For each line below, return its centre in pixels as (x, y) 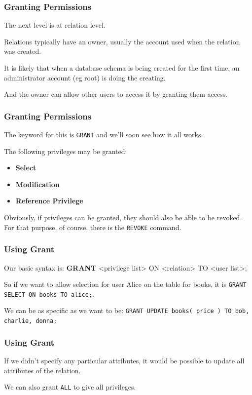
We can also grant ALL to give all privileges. (70, 387)
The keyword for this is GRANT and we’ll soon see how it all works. (104, 134)
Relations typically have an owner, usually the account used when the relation (122, 41)
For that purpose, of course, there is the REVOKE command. (93, 227)
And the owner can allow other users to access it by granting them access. (116, 94)
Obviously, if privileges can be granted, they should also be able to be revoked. (123, 217)
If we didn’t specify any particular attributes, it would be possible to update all (124, 360)
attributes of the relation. (42, 370)
